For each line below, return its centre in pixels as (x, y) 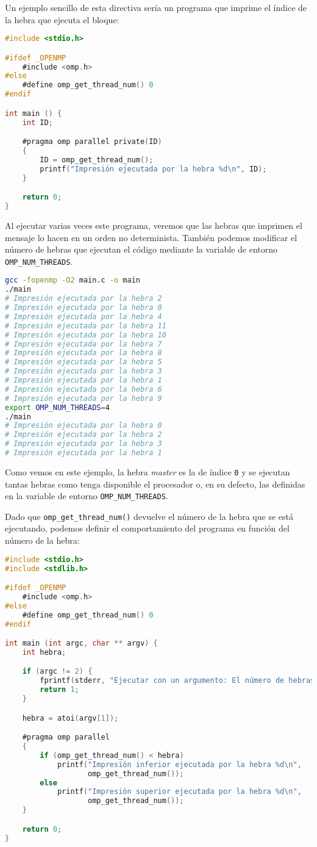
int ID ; (37, 122)
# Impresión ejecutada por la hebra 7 (84, 344)
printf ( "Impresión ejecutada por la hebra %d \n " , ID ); (153, 169)
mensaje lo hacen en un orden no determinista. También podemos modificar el (151, 237)
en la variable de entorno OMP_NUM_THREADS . (87, 496)
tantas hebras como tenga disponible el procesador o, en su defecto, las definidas (155, 484)
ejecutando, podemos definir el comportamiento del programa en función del (147, 528)
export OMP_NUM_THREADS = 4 (57, 407)
